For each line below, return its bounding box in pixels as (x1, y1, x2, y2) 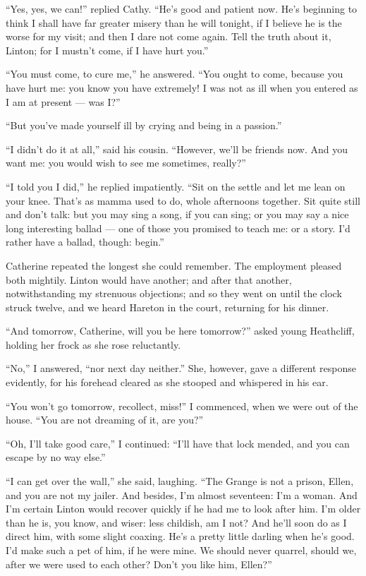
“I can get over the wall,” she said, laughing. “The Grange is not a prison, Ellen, (6, 474, 354, 488)
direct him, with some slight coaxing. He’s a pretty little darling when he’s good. (6, 529, 355, 544)
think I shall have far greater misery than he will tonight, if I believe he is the (6, 15, 342, 30)
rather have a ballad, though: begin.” (6, 234, 164, 249)
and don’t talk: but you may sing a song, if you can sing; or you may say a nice (6, 207, 349, 222)
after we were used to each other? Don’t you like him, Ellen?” (6, 556, 272, 571)
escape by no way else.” (6, 450, 106, 464)
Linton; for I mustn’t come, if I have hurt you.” (6, 42, 209, 57)
